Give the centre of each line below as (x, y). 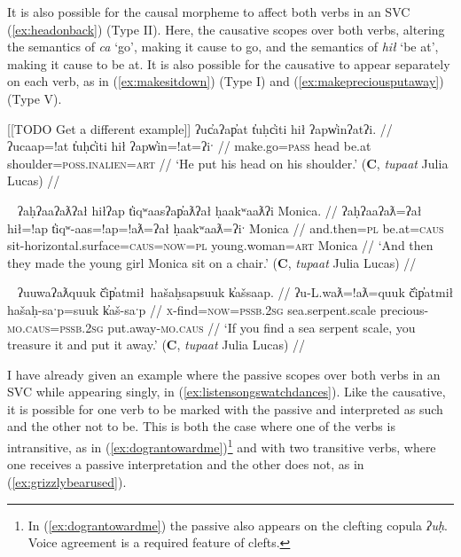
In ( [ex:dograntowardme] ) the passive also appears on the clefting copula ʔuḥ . (238, 525)
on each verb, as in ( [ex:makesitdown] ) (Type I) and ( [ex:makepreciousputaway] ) (226, 81)
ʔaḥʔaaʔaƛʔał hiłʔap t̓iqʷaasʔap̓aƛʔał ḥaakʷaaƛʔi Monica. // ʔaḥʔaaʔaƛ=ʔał (219, 210)
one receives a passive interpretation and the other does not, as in (186, 464)
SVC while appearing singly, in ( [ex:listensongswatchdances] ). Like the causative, (227, 392)
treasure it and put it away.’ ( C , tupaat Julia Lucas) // (156, 345)
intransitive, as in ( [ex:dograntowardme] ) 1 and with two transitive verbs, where (222, 446)
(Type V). (35, 98)
